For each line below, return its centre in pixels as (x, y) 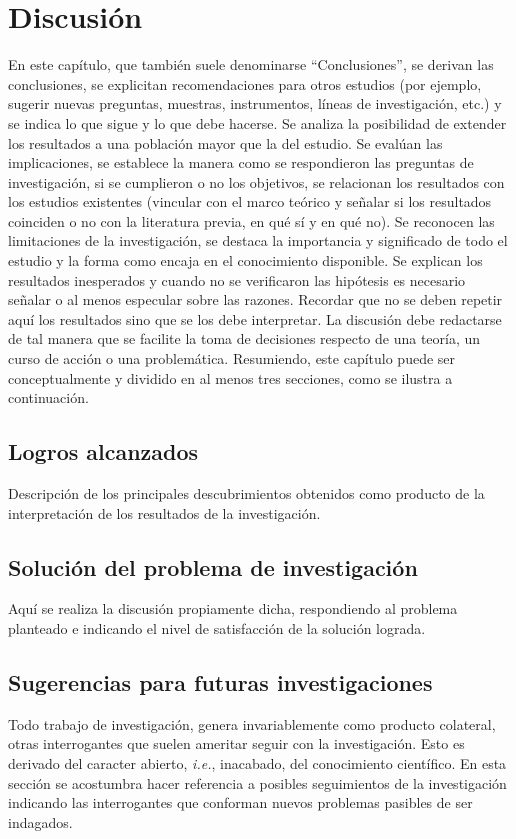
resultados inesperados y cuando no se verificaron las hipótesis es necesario (237, 279)
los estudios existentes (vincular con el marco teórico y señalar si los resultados (250, 201)
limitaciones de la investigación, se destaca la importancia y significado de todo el (258, 240)
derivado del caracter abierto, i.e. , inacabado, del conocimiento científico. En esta (257, 762)
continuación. (48, 397)
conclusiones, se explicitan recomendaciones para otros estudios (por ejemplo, (245, 83)
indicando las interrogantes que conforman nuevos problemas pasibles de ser (240, 802)
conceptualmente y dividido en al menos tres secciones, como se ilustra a (230, 377)
